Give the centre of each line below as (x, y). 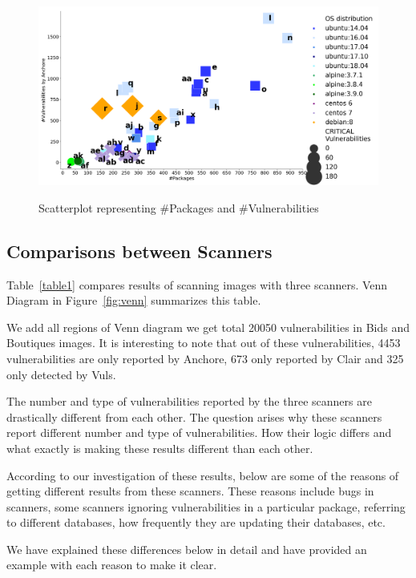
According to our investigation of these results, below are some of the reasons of (203, 475)
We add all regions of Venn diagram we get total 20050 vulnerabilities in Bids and (208, 327)
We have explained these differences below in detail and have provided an (187, 549)
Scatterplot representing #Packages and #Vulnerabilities (179, 207)
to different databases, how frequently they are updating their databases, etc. (196, 522)
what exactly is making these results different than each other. (160, 448)
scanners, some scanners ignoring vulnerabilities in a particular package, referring (206, 506)
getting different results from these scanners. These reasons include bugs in (190, 491)
